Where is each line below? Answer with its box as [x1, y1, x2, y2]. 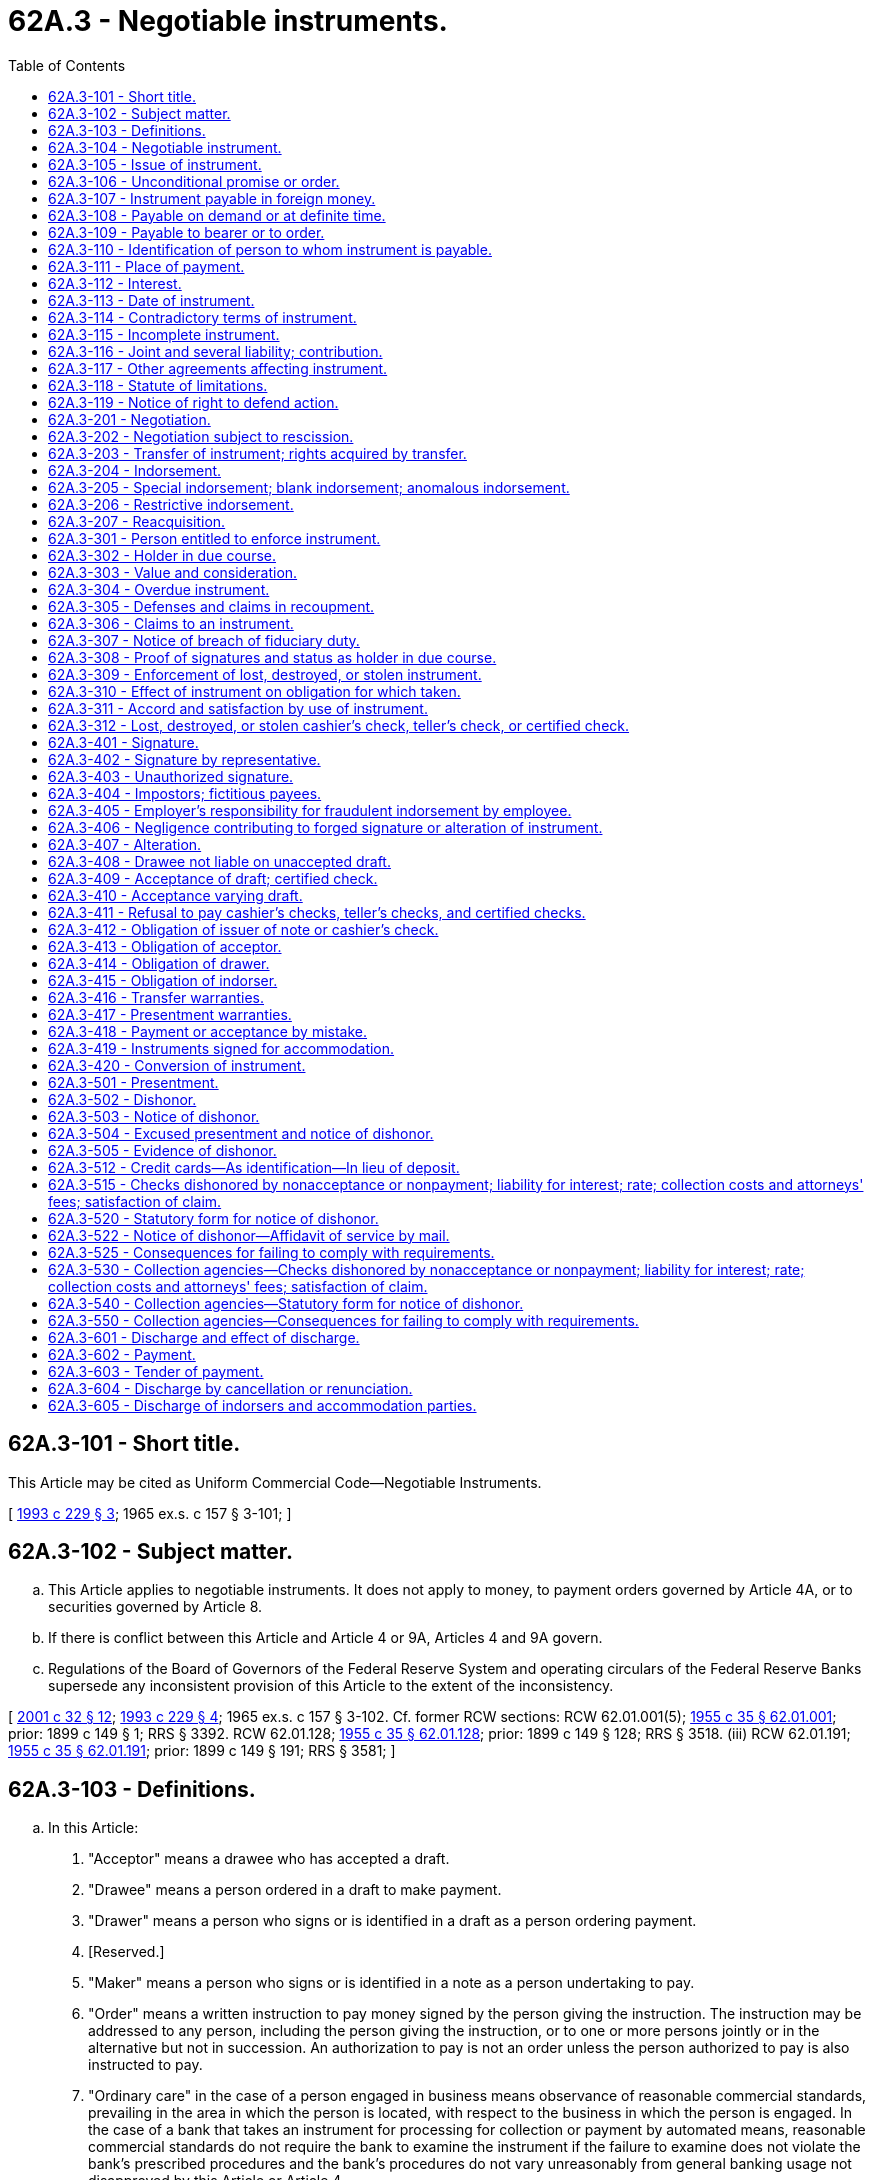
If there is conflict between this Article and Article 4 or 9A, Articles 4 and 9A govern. [48, 1629, 603, 1647]
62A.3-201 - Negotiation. [48, 410, 211, 428]
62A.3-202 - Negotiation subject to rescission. [48, 427, 354, 445]
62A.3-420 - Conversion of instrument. [48, 1056, 306, 1074]
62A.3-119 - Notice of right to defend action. [48, 393, 339, 411]
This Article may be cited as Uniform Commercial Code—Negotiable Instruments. [8, 1473, 542, 1491]
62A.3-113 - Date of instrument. [48, 291, 255, 309]
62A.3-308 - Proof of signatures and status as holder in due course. [48, 648, 497, 666]
